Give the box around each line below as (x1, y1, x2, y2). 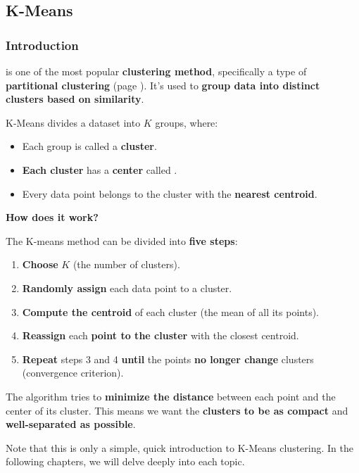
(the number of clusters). (73, 257, 180, 272)
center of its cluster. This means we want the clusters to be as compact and (6, 403, 348, 417)
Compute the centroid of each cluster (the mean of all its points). (22, 304, 319, 319)
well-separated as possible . (6, 417, 136, 431)
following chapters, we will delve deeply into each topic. (6, 454, 245, 469)
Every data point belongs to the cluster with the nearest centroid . (22, 186, 317, 201)
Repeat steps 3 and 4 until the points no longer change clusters (22, 351, 314, 366)
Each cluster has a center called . (22, 162, 177, 177)
